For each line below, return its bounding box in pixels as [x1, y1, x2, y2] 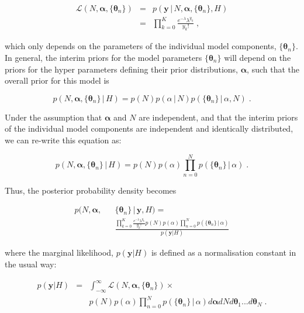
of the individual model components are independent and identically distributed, [5, 122, 293, 135]
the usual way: [5, 258, 57, 270]
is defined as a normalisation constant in [151, 246, 296, 259]
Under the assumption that [5, 111, 102, 123]
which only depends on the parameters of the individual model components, [5, 40, 277, 52]
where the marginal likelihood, [5, 246, 113, 259]
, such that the [247, 63, 299, 75]
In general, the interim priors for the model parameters [5, 51, 202, 63]
